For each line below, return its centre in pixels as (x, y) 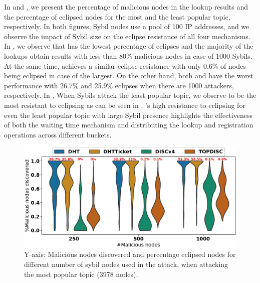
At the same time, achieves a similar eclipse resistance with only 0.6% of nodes (125, 65)
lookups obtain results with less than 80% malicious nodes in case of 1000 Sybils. (128, 55)
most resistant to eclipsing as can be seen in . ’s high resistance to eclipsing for (125, 105)
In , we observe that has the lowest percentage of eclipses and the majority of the (129, 46)
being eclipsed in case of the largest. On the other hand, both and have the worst (129, 76)
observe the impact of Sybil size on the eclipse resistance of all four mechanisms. (127, 36)
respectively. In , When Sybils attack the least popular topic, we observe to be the (130, 95)
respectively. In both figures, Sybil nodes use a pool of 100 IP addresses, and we (127, 26)
